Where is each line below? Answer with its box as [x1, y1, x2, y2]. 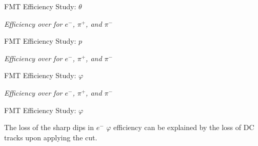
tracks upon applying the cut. [4, 132, 97, 142]
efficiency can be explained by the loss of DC [113, 122, 254, 133]
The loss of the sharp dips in [4, 122, 94, 133]
